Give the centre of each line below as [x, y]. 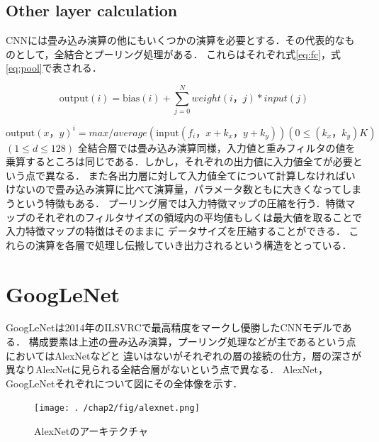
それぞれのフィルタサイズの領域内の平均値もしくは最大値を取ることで [198, 217]
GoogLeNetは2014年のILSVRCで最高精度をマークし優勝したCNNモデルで [174, 327]
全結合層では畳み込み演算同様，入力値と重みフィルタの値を [216, 147]
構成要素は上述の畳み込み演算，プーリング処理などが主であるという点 [192, 342]
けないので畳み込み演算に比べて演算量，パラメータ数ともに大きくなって [174, 189]
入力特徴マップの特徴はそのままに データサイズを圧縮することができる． [176, 231]
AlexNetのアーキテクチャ [91, 431]
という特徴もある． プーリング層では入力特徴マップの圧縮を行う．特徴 [180, 203]
